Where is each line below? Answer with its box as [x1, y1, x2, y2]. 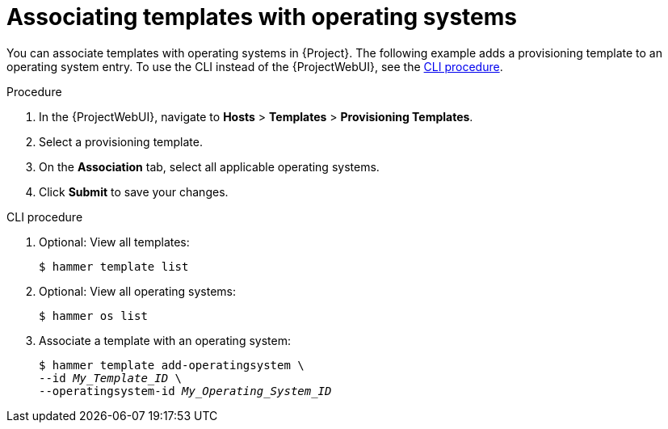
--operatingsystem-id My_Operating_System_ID [39, 384, 332, 397]
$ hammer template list [39, 259, 189, 273]
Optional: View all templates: [39, 234, 190, 249]
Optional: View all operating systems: [39, 284, 237, 298]
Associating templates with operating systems [6, 3, 517, 31]
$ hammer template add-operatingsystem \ [39, 358, 305, 372]
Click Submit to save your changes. [39, 184, 229, 199]
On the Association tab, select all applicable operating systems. [39, 159, 380, 174]
